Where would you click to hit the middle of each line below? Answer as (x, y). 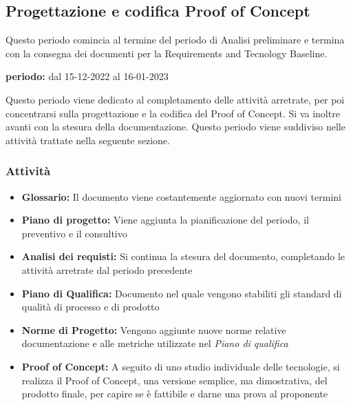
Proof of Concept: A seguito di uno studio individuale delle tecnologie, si (181, 366)
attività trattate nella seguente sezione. (88, 140)
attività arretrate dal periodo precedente (107, 269)
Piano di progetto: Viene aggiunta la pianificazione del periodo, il (165, 220)
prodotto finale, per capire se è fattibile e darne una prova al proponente (174, 394)
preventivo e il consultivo (74, 233)
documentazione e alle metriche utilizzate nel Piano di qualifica (155, 343)
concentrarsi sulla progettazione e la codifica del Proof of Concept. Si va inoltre (173, 113)
